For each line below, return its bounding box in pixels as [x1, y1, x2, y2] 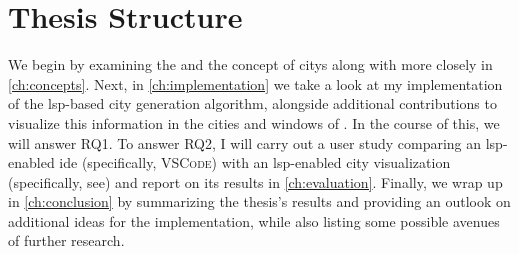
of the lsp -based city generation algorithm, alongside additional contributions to [8, 93, 497, 114]
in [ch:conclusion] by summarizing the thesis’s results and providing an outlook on [8, 191, 511, 212]
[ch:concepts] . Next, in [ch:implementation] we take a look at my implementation [8, 73, 503, 94]
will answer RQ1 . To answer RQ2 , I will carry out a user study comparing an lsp [8, 132, 503, 153]
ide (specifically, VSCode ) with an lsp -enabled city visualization [59, 152, 451, 173]
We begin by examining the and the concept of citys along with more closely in [8, 54, 493, 75]
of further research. [8, 230, 125, 251]
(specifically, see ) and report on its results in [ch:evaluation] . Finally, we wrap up [8, 171, 503, 192]
